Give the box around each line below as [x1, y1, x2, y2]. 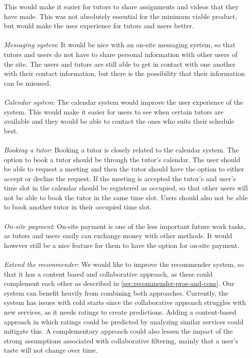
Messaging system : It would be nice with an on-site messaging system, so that [4, 39, 235, 50]
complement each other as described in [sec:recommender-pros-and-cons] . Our [4, 278, 235, 288]
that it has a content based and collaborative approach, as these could [4, 268, 213, 279]
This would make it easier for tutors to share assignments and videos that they [4, 1, 239, 11]
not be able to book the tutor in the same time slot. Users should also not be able [4, 192, 248, 202]
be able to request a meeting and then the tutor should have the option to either [4, 164, 244, 174]
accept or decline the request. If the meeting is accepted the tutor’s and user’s [4, 173, 236, 183]
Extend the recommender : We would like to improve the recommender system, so [4, 259, 244, 269]
